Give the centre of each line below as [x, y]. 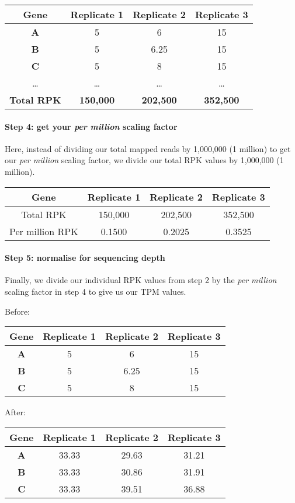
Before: [18, 311]
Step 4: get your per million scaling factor [91, 126]
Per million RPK [44, 231]
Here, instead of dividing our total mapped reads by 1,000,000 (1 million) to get [148, 148]
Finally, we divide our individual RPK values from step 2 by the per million [141, 280]
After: [15, 412]
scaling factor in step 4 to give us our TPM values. [96, 291]
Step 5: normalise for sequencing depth [85, 258]
